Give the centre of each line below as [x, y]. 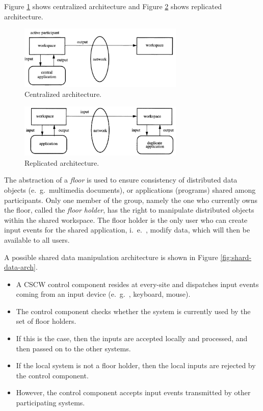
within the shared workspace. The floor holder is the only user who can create [126, 220]
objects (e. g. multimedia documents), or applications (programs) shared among [130, 189]
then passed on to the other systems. [73, 348]
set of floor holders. [46, 321]
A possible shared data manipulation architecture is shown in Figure [111, 257]
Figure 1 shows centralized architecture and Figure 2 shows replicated [113, 6]
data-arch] [20, 267]
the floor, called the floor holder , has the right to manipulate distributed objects [129, 210]
